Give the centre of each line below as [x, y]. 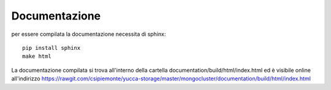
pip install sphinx [51, 48]
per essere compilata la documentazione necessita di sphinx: [89, 34]
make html [37, 57]
